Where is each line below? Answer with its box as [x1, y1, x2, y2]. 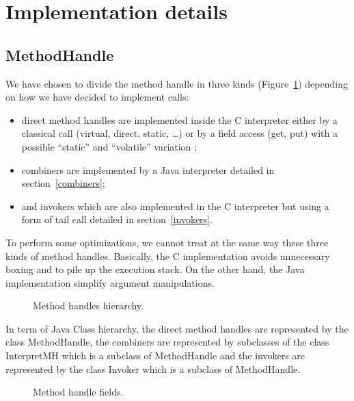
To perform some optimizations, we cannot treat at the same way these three [5, 235, 329, 249]
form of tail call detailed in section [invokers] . [21, 212, 213, 227]
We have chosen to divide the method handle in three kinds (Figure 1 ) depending [5, 76, 348, 90]
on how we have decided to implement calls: [5, 90, 189, 104]
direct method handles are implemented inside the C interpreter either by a [21, 112, 338, 127]
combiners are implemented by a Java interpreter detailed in [21, 162, 275, 177]
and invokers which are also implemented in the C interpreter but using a [21, 198, 329, 213]
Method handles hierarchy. [33, 298, 144, 313]
